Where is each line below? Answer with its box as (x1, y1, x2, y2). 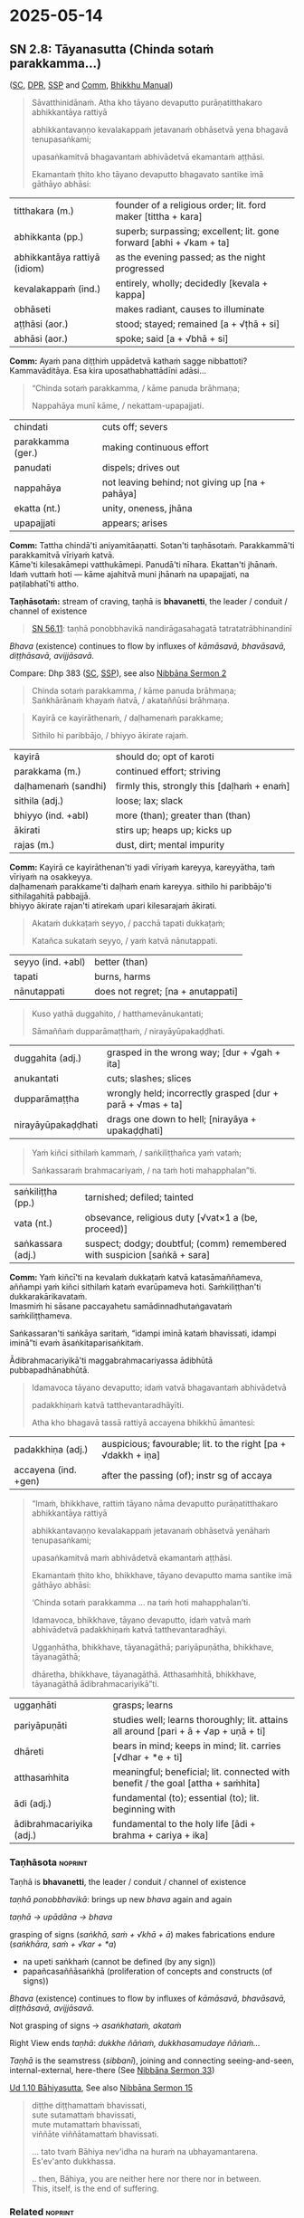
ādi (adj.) (14, 1797, 52, 1810)
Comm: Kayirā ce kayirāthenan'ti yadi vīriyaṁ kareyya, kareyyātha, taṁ (9, 861, 276, 872)
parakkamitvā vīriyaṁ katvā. (9, 549, 115, 560)
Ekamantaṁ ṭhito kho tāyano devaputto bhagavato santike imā (31, 169, 264, 179)
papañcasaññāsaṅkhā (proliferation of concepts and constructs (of (22, 1966, 273, 1977)
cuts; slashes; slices (107, 1072, 192, 1084)
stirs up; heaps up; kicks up (115, 824, 233, 836)
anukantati (14, 1072, 59, 1084)
